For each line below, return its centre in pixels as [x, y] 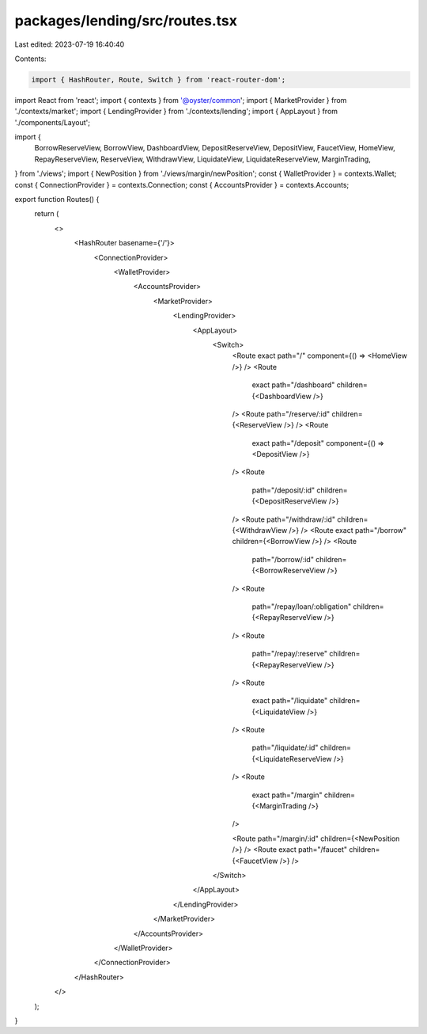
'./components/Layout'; [53, 122]
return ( [47, 214]
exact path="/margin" [287, 795]
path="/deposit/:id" [283, 490]
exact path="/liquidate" [290, 701]
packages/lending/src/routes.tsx [126, 21]
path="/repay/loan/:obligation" [302, 606]
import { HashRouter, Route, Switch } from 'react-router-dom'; [159, 80]
